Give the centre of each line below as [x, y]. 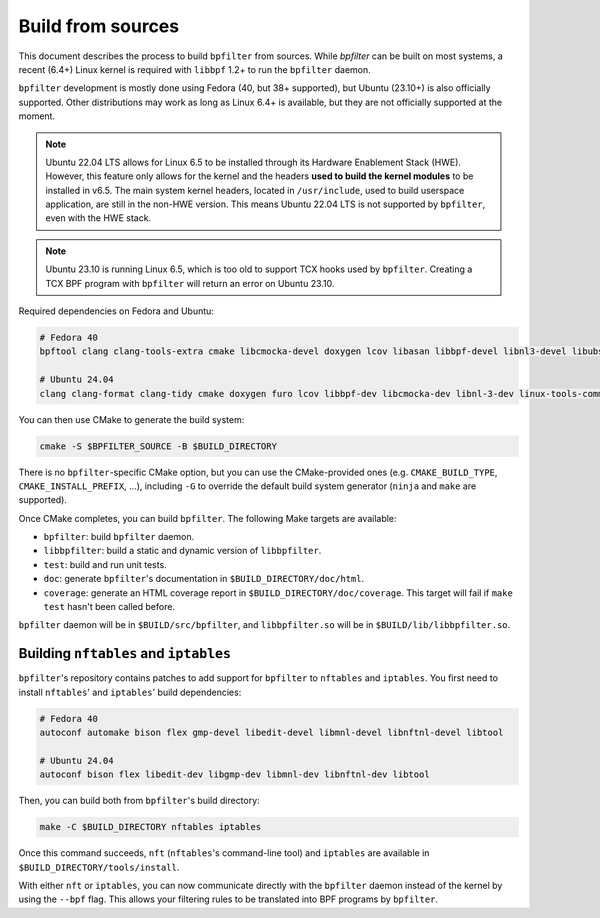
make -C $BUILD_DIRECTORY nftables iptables [150, 827]
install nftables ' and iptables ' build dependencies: [130, 692]
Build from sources [99, 26]
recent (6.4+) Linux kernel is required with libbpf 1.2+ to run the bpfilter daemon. [195, 69]
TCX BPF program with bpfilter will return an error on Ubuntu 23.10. [190, 283]
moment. [36, 116]
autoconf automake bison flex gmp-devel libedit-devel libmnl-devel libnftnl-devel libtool [271, 733]
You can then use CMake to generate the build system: [131, 419]
